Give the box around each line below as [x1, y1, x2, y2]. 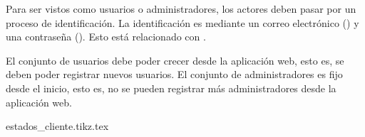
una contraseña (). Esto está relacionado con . [6, 29, 206, 44]
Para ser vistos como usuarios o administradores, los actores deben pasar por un [6, 1, 356, 16]
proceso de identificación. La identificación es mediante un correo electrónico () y [6, 15, 359, 30]
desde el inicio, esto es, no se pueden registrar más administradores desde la [6, 80, 336, 95]
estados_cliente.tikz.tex [6, 119, 109, 133]
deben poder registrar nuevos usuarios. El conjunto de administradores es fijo [6, 67, 343, 82]
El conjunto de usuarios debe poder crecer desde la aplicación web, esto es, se [6, 53, 344, 67]
